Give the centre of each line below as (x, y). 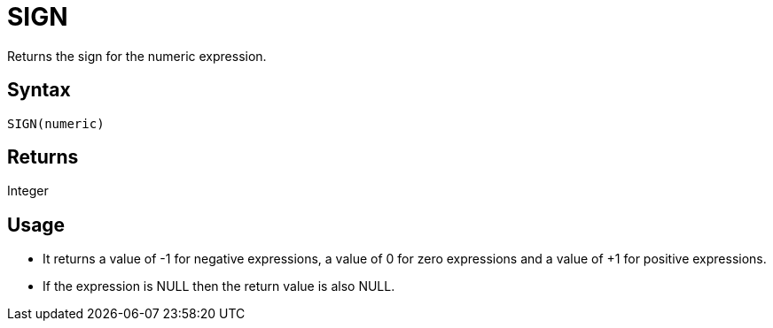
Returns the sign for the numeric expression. (137, 56)
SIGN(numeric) (56, 123)
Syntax (39, 90)
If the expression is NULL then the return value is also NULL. (219, 286)
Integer (28, 191)
